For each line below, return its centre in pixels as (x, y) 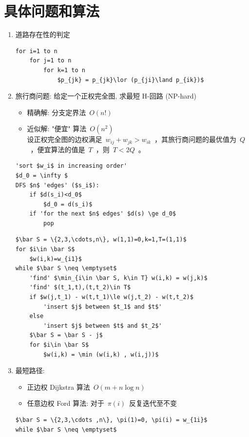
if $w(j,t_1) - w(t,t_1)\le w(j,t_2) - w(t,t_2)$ (111, 297)
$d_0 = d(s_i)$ (68, 204)
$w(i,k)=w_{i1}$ (56, 259)
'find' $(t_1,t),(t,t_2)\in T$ (80, 288)
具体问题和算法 (52, 11)
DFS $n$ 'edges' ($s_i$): (57, 185)
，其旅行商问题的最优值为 (195, 139)
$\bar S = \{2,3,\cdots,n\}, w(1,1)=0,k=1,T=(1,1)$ (101, 240)
